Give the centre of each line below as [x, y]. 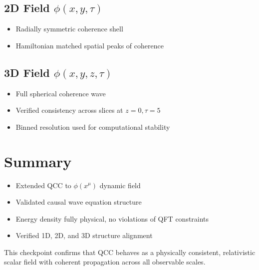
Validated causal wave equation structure [79, 202]
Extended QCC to [43, 185]
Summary [38, 161]
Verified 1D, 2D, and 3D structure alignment [84, 235]
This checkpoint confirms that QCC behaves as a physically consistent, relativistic [130, 252]
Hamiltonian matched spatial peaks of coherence [90, 45]
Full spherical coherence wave [61, 93]
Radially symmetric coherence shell [69, 29]
